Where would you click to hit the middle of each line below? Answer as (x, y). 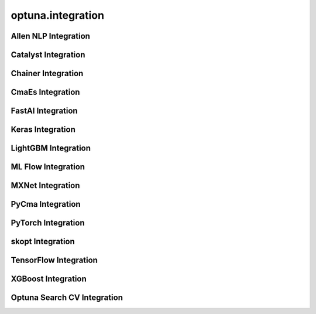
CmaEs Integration (45, 92)
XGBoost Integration (49, 279)
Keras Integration (43, 130)
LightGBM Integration (51, 149)
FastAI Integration (44, 111)
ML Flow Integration (48, 167)
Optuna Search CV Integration (67, 298)
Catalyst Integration (48, 55)
